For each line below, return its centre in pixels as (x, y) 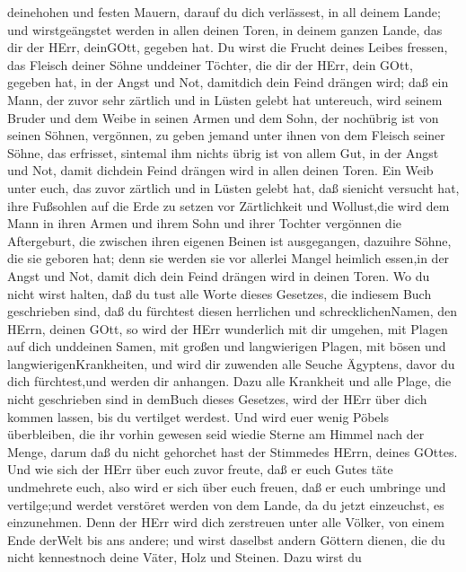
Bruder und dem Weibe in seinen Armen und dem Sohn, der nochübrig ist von (223, 117)
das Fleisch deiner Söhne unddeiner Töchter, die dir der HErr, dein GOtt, (210, 64)
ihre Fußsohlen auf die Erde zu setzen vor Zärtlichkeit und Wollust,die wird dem (229, 205)
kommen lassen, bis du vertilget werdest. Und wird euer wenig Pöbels (198, 416)
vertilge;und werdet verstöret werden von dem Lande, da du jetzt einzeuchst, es (226, 504)
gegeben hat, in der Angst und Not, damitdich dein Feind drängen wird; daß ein (228, 82)
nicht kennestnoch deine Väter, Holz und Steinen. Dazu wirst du (185, 557)
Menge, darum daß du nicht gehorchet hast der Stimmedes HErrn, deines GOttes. (233, 451)
